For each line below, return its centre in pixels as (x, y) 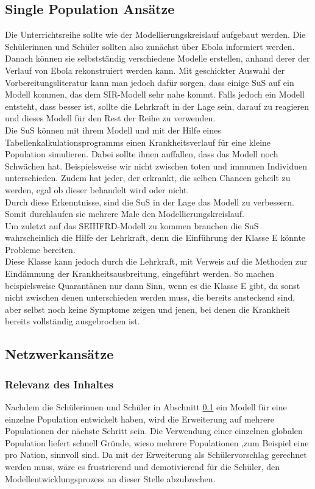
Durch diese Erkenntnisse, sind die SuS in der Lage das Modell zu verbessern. (150, 202)
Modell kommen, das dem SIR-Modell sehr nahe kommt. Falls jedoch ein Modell (155, 94)
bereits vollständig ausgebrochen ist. (73, 321)
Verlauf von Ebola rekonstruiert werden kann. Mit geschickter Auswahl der (145, 70)
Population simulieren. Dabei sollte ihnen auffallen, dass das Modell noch (142, 154)
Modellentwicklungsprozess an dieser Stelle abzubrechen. (110, 478)
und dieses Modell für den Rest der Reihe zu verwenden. (110, 118)
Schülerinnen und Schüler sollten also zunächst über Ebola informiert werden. (150, 46)
